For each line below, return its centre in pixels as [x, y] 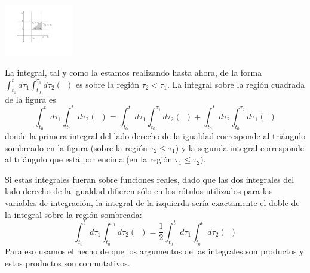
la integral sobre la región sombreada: [73, 214]
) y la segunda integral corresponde [240, 147]
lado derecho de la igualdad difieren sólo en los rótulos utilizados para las [139, 191]
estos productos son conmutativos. [67, 263]
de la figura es [30, 99]
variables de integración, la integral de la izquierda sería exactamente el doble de [152, 203]
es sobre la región [107, 84]
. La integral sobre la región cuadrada [236, 84]
